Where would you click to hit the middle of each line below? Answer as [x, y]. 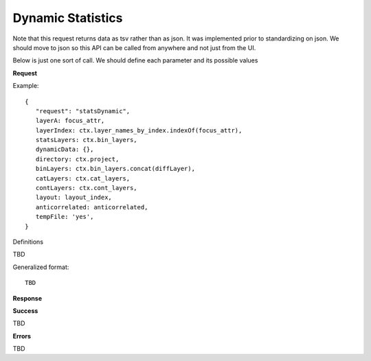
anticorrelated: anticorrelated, [92, 207]
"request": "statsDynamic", [83, 111]
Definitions [28, 242]
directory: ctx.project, [77, 159]
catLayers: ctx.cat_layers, [83, 178]
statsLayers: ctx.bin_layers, [86, 140]
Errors [22, 336]
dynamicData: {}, [65, 150]
